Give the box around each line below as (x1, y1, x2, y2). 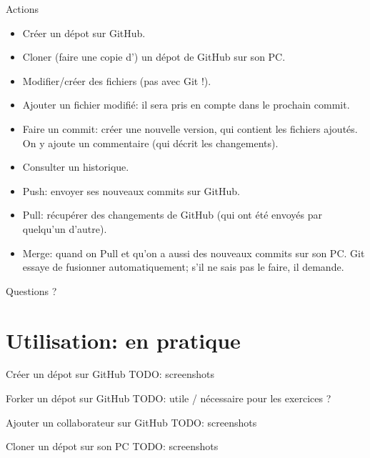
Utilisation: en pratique (6, 325, 241, 354)
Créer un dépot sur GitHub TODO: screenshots (6, 367, 215, 382)
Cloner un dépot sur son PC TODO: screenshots (6, 439, 219, 454)
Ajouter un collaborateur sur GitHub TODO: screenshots (6, 414, 257, 429)
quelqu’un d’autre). (22, 221, 107, 236)
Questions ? (6, 283, 57, 298)
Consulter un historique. (22, 159, 129, 174)
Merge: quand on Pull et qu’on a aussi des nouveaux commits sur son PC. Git (22, 245, 365, 260)
